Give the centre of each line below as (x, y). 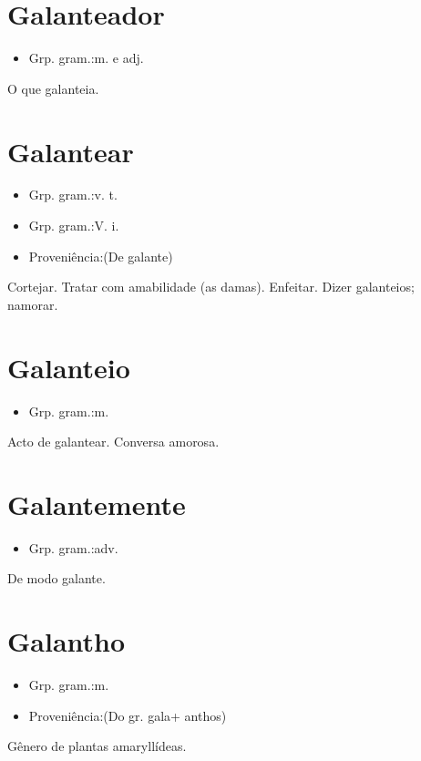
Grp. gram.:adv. (73, 547)
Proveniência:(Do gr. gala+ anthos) (128, 715)
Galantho (67, 641)
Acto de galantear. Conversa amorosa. (113, 442)
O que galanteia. (53, 88)
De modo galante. (56, 578)
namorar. (33, 304)
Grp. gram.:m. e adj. (86, 58)
